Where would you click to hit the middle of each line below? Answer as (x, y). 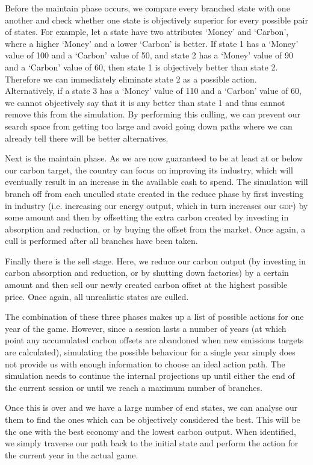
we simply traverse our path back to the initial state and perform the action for (152, 443)
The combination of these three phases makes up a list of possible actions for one (154, 317)
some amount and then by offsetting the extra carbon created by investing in (147, 217)
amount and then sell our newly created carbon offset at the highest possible (146, 285)
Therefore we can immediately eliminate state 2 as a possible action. (131, 79)
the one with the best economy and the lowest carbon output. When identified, (150, 431)
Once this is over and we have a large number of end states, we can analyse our (151, 407)
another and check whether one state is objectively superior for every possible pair (156, 20)
